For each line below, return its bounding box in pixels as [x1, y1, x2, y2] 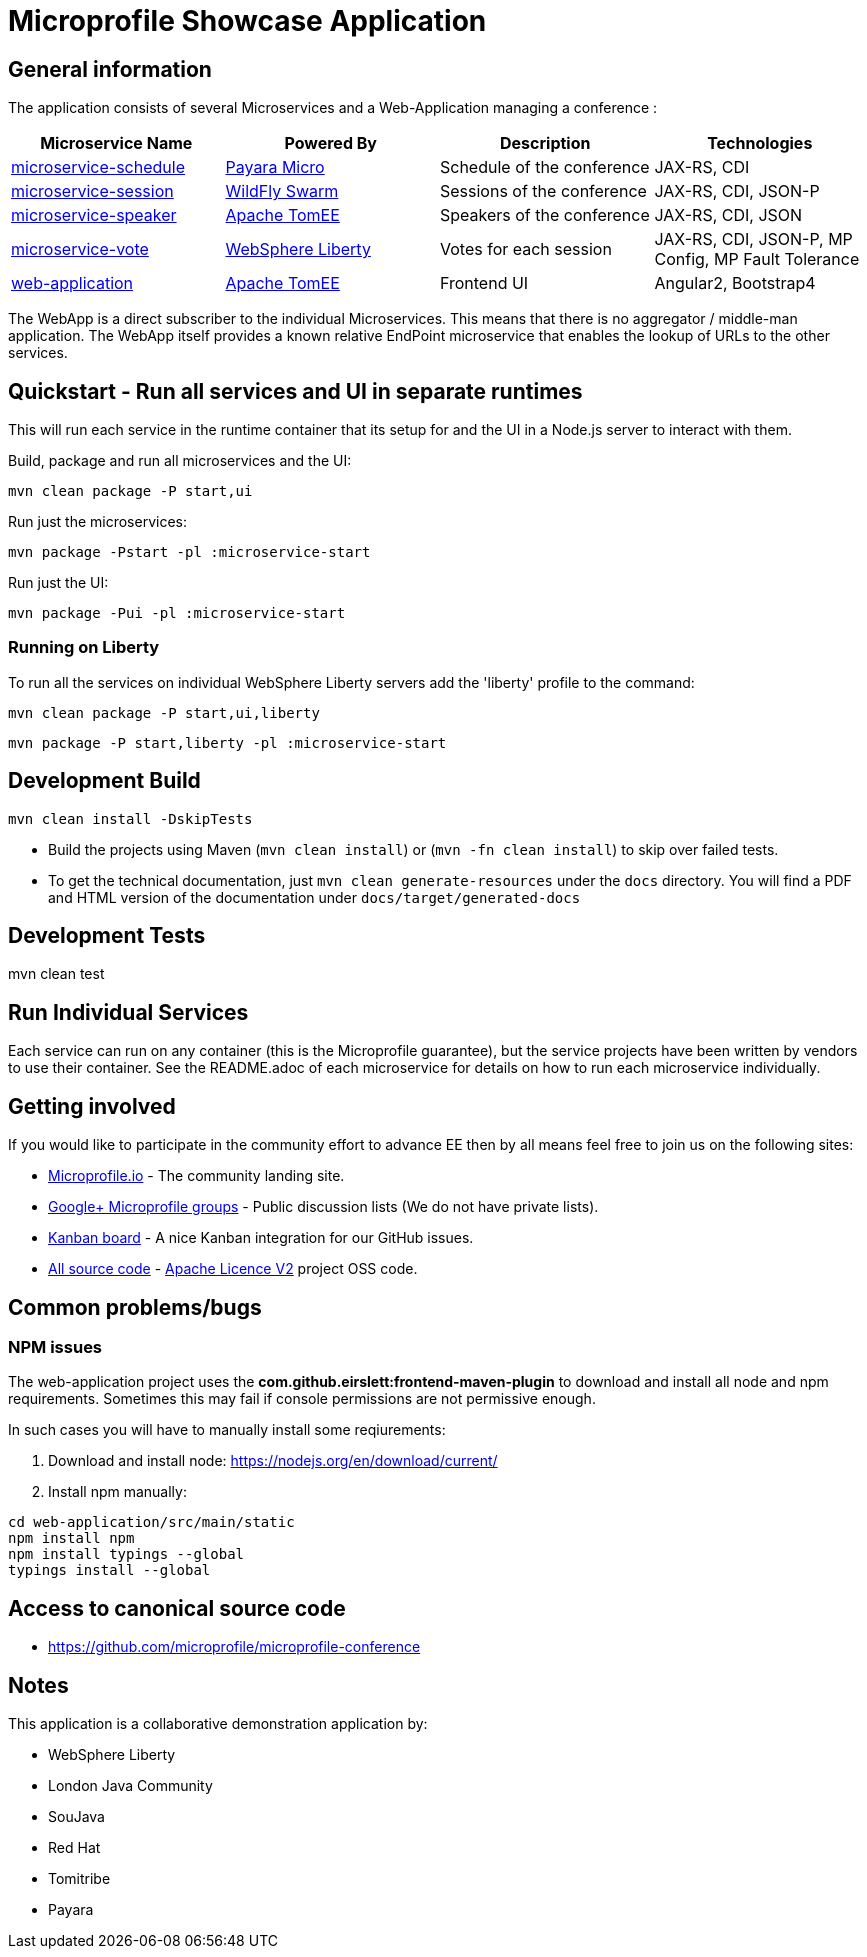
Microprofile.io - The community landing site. [48, 1167, 345, 1185]
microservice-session [11, 181, 174, 202]
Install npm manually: [48, 1483, 187, 1501]
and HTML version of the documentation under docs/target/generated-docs [48, 888, 581, 906]
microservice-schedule [11, 157, 185, 178]
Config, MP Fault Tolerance [654, 249, 860, 270]
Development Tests [8, 923, 206, 949]
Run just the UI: [8, 574, 109, 592]
